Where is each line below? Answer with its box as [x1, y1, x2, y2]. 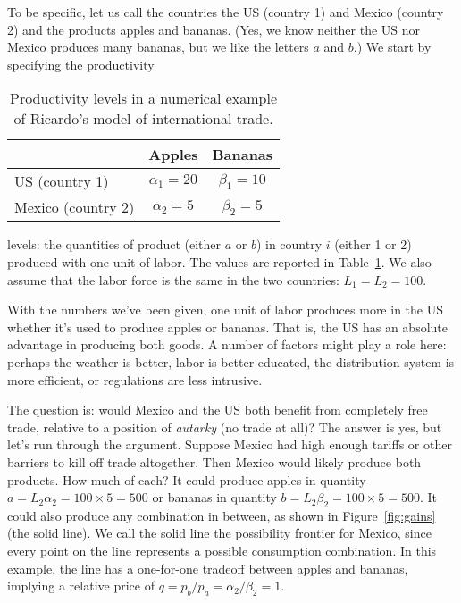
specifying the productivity [7, 54, 155, 73]
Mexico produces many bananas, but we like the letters [7, 38, 309, 56]
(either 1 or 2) [334, 235, 412, 254]
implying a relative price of [7, 576, 155, 595]
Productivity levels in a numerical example [10, 88, 278, 109]
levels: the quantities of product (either [7, 235, 222, 254]
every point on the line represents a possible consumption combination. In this [7, 541, 437, 560]
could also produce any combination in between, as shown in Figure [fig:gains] [7, 506, 436, 524]
